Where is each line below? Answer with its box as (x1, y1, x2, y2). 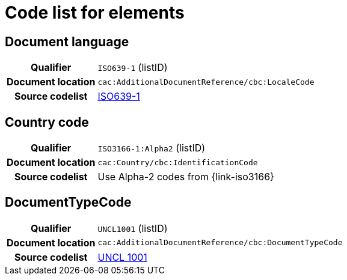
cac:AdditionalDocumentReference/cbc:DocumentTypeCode (97, 238, 343, 248)
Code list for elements (5, 2, 185, 23)
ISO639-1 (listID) (97, 61, 168, 74)
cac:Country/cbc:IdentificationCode (97, 157, 258, 167)
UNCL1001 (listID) (97, 222, 168, 234)
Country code (5, 114, 89, 130)
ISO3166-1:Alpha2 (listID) (97, 142, 206, 154)
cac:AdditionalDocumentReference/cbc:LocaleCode (97, 77, 315, 87)
